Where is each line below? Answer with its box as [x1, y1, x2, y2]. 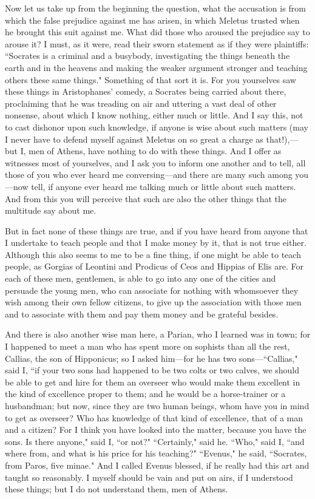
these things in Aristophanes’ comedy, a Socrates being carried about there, [5, 85, 286, 98]
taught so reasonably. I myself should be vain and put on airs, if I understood [5, 470, 293, 483]
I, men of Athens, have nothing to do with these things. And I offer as [20, 144, 282, 157]
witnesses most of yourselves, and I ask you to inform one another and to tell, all [5, 156, 306, 169]
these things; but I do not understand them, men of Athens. [5, 483, 228, 495]
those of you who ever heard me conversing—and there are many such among [5, 168, 293, 181]
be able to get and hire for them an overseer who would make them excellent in [5, 375, 300, 388]
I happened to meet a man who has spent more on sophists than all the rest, [5, 340, 290, 353]
